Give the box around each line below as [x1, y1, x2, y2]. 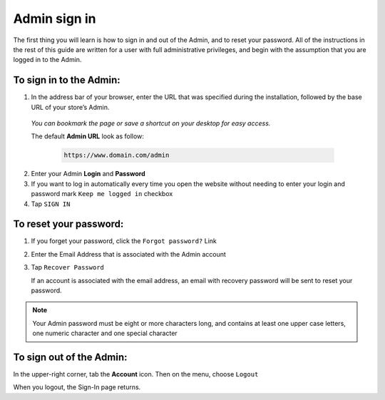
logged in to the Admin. [13, 56, 82, 64]
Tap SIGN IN [31, 200, 71, 208]
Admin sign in [13, 11, 96, 26]
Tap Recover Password [31, 263, 105, 272]
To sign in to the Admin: [13, 74, 120, 86]
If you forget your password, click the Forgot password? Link [31, 237, 217, 245]
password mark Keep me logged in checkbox [31, 190, 173, 198]
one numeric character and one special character [32, 329, 178, 338]
